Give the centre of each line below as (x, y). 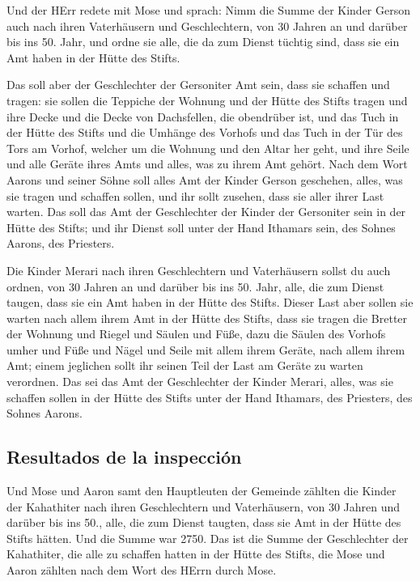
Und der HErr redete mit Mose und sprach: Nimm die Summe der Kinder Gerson (208, 10)
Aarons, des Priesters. (61, 243)
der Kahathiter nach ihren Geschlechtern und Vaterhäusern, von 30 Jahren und (204, 506)
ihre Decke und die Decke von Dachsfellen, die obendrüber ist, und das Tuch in (203, 116)
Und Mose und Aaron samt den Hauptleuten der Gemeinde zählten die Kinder (202, 491)
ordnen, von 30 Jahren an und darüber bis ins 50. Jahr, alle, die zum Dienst (195, 286)
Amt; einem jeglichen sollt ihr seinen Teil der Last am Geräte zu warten (185, 365)
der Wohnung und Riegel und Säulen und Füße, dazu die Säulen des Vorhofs (196, 334)
